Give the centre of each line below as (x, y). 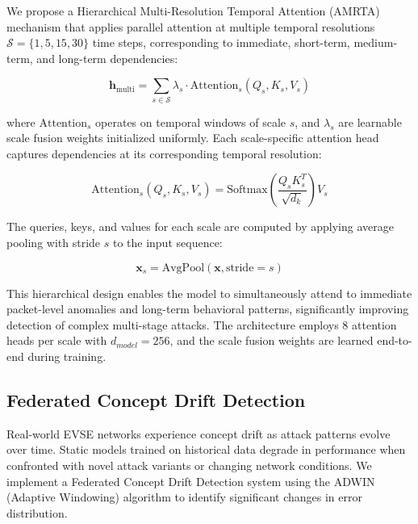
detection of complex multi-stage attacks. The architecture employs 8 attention (202, 324)
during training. (67, 356)
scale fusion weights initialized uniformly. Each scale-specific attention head (193, 138)
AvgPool (183, 268)
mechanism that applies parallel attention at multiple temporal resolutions (191, 26)
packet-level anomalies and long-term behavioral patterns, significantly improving (208, 309)
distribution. (37, 512)
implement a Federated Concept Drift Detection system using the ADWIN (191, 481)
